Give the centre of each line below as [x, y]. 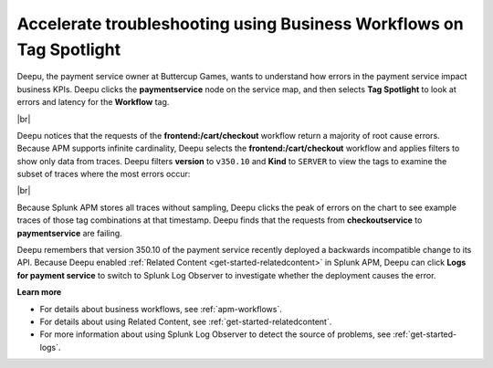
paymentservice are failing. [69, 233]
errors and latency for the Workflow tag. [93, 102]
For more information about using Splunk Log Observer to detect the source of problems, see [215, 334]
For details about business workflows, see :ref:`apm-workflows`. [161, 309]
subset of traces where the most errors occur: [104, 174]
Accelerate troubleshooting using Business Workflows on [241, 24]
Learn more [39, 292]
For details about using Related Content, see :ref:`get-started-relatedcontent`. [186, 321]
